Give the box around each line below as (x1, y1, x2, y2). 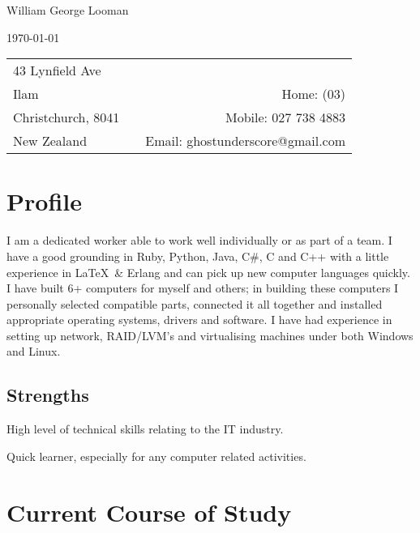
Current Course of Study (6, 495, 292, 528)
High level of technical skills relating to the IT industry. (6, 420, 284, 437)
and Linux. (6, 343, 61, 360)
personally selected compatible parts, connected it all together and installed (6, 295, 383, 312)
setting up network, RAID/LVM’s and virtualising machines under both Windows (6, 326, 414, 343)
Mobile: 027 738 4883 (225, 108, 346, 127)
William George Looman (6, 2, 129, 18)
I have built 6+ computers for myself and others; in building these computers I (6, 279, 399, 296)
